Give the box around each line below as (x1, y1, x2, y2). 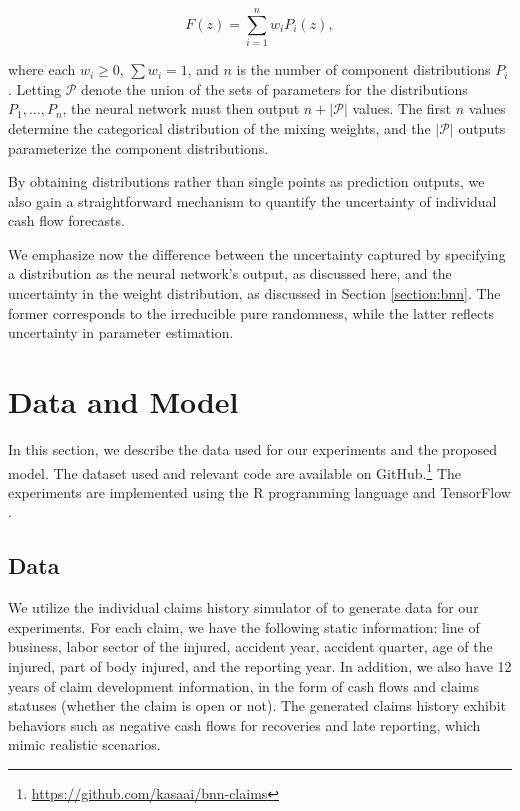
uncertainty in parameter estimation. (8, 322, 234, 343)
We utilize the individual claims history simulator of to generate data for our (8, 597, 479, 618)
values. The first (352, 98, 452, 119)
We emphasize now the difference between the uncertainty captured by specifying (8, 243, 506, 264)
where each (8, 59, 76, 80)
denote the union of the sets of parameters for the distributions (81, 78, 468, 99)
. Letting (8, 78, 62, 99)
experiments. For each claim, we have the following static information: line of (8, 616, 480, 637)
